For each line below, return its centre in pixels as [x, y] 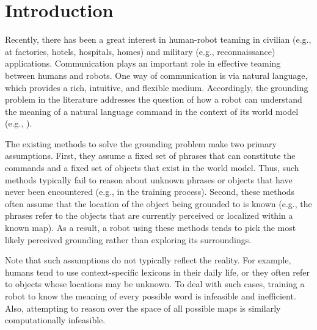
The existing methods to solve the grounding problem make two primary [141, 143]
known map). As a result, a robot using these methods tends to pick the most [151, 228]
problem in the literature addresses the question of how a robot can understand [154, 99]
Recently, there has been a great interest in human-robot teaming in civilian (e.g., [158, 39]
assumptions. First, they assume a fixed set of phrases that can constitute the [150, 156]
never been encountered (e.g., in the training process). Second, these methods [150, 192]
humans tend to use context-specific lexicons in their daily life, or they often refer [158, 272]
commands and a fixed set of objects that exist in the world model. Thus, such [152, 168]
